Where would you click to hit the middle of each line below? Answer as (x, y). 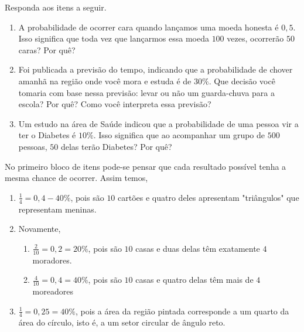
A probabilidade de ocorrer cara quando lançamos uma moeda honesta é (148, 27)
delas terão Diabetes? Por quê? (116, 146)
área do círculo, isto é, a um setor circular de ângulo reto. (122, 322)
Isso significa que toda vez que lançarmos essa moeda (114, 38)
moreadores (53, 291)
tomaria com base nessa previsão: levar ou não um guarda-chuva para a (146, 92)
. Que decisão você (242, 81)
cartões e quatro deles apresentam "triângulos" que (209, 197)
